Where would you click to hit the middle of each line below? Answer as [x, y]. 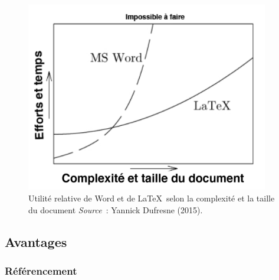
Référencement [41, 270]
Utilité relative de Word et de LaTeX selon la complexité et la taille [152, 198]
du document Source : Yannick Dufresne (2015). [116, 209]
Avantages [36, 241]
